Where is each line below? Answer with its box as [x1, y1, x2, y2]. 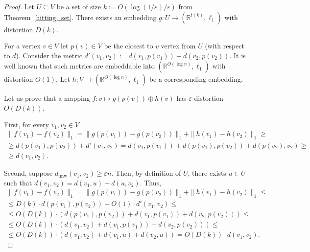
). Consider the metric [16, 50, 82, 60]
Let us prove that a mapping [4, 93, 90, 103]
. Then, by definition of [111, 168, 181, 178]
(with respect [205, 41, 244, 51]
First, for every [4, 119, 49, 129]
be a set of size [56, 1, 101, 11]
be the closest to [104, 41, 153, 51]
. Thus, [140, 177, 161, 187]
